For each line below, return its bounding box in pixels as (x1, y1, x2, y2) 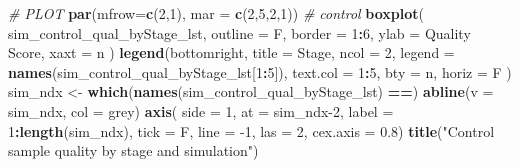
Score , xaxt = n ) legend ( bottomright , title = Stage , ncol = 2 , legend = (8, 42, 455, 63)
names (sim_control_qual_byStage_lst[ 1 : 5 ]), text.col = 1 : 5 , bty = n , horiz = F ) (8, 61, 512, 82)
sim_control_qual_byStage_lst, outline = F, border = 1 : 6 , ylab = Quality (8, 22, 471, 43)
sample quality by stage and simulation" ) (8, 140, 259, 161)
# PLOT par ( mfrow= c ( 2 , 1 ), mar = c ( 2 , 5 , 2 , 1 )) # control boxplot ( (8, 3, 425, 23)
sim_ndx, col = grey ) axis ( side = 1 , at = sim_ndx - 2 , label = (8, 100, 394, 121)
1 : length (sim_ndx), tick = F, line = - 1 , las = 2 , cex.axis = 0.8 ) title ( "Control (8, 120, 495, 141)
